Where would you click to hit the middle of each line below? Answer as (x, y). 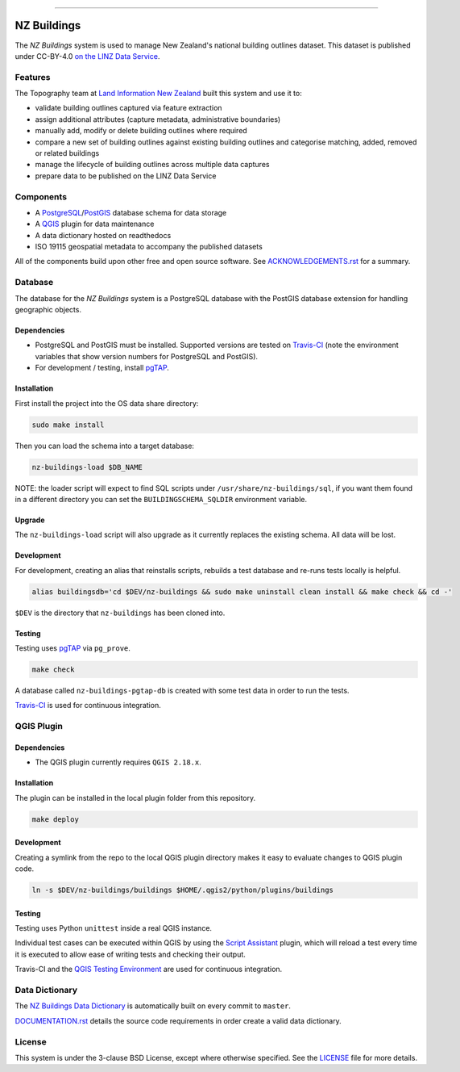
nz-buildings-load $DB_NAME (87, 467)
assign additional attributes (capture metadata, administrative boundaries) (158, 119)
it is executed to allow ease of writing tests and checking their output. (130, 954)
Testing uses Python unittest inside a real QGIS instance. (114, 928)
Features (33, 77)
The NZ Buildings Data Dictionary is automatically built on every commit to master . (153, 1006)
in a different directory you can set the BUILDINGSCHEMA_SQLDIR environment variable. (161, 499)
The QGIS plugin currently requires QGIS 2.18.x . (118, 762)
